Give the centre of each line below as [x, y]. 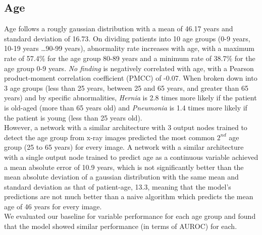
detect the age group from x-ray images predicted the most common [110, 137]
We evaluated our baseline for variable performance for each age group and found [130, 216]
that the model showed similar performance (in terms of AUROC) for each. [121, 226]
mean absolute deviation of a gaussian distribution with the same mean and [121, 177]
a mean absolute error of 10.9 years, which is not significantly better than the [124, 167]
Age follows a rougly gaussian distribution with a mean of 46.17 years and [119, 28]
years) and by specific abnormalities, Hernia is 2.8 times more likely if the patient [130, 98]
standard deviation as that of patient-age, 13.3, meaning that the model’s [118, 186]
